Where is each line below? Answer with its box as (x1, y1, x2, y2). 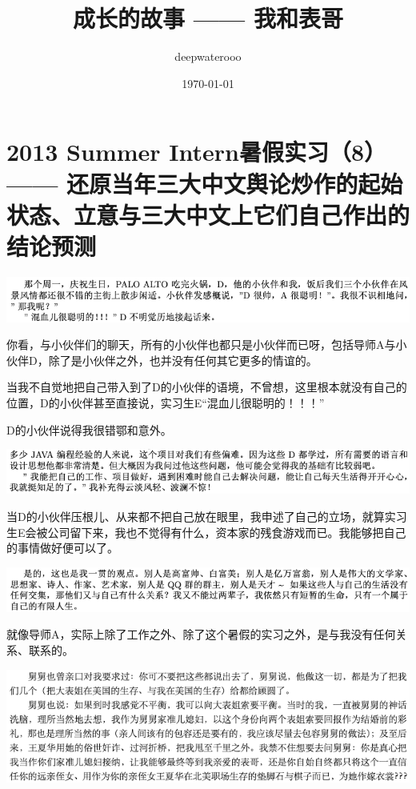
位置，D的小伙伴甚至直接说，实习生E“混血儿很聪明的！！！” (6, 394, 325, 411)
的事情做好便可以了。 (6, 539, 118, 556)
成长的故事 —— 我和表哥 (73, 2, 343, 34)
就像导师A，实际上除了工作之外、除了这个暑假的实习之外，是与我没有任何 (6, 626, 396, 643)
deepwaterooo (174, 48, 242, 65)
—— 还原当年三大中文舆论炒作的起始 (6, 166, 403, 199)
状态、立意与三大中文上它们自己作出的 (6, 198, 410, 230)
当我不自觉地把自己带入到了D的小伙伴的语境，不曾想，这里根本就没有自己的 (6, 378, 407, 395)
